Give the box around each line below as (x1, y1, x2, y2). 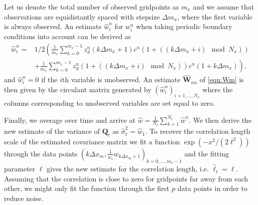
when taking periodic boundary (136, 21, 232, 32)
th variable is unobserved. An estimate (62, 74, 181, 85)
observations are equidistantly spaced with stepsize (4, 11, 160, 22)
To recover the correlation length (149, 126, 250, 136)
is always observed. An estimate (4, 21, 102, 32)
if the (41, 74, 58, 85)
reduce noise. (4, 192, 44, 203)
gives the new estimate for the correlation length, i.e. (47, 163, 209, 174)
